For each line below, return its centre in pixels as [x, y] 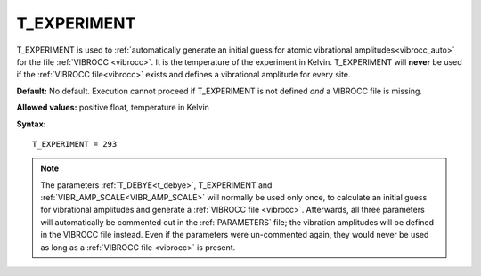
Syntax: [31, 124]
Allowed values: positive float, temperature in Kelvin [113, 108]
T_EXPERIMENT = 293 [75, 144]
